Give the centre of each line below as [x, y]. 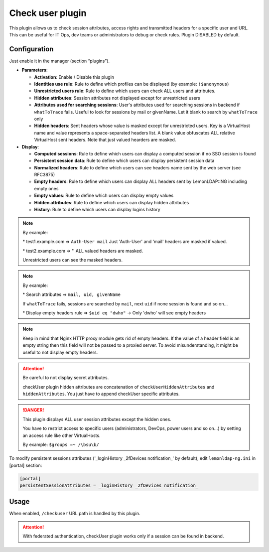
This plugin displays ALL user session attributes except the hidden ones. [97, 419]
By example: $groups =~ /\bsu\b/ [61, 445]
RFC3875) [45, 175]
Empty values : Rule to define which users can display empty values [104, 196]
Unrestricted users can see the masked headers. [73, 260]
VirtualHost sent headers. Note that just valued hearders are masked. [105, 140]
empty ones [46, 188]
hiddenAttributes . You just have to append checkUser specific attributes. [101, 394]
